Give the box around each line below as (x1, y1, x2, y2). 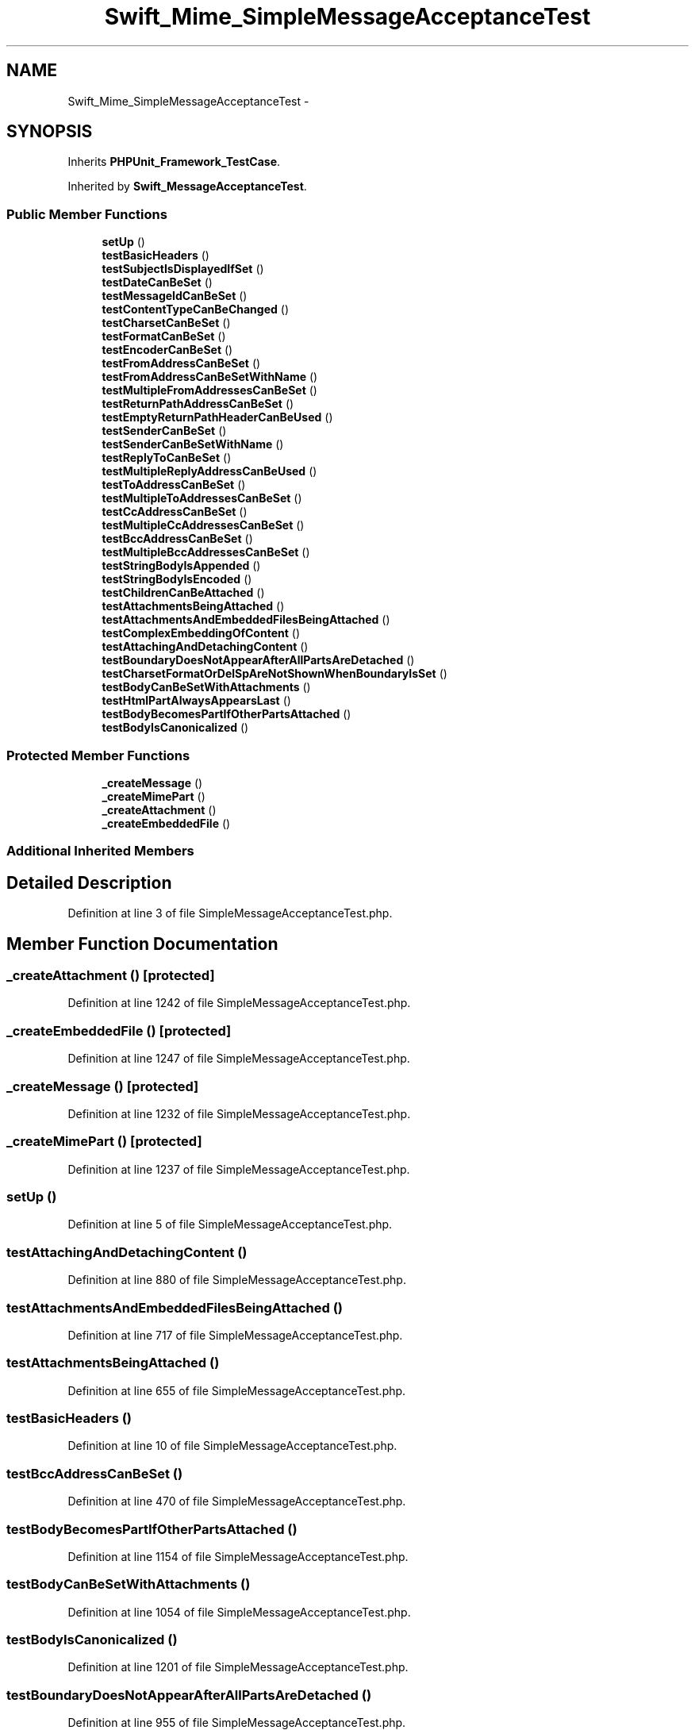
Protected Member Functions (6, 747, 190, 763)
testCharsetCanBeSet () (102, 316, 231, 330)
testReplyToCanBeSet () (102, 451, 232, 465)
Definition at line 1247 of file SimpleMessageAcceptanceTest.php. (67, 1051, 410, 1066)
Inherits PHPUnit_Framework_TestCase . (67, 155, 281, 169)
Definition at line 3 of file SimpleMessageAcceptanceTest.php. (67, 906, 393, 921)
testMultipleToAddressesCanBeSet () (102, 491, 302, 506)
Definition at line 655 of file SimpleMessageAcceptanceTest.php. (67, 1383, 406, 1397)
